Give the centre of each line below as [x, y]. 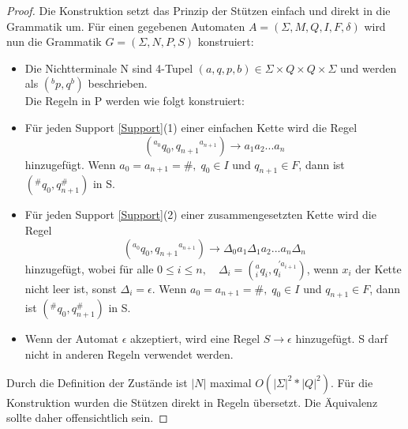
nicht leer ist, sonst [71, 288]
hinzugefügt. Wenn [70, 164]
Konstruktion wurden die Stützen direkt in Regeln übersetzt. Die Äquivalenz [192, 402]
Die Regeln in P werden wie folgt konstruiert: [135, 101]
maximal [231, 382]
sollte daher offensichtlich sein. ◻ [87, 418]
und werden [369, 68]
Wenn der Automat [72, 339]
